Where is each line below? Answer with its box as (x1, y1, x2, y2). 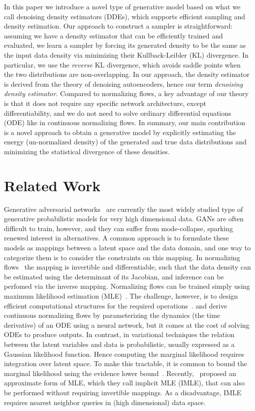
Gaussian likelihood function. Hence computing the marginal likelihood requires (4, 348, 244, 359)
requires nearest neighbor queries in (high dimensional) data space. (4, 397, 206, 407)
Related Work (4, 175, 101, 195)
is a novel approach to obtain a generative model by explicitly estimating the (4, 127, 236, 137)
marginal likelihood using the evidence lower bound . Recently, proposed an (4, 368, 236, 378)
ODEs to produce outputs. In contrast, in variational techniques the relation (4, 329, 234, 340)
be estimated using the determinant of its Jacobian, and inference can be (4, 271, 224, 281)
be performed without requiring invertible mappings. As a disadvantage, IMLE (4, 387, 242, 397)
